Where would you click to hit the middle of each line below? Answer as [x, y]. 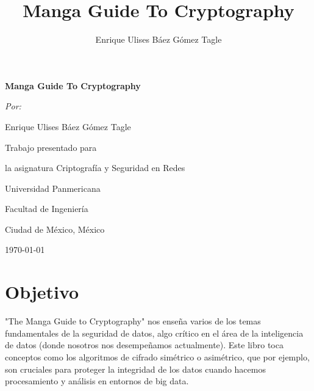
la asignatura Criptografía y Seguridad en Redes [95, 168]
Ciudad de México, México [55, 229]
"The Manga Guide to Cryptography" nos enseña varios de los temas [133, 321]
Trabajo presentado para [51, 147]
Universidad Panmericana [53, 188]
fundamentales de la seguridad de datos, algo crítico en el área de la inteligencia [154, 333]
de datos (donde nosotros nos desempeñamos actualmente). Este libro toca [144, 345]
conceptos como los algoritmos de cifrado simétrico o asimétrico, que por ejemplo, [157, 356]
